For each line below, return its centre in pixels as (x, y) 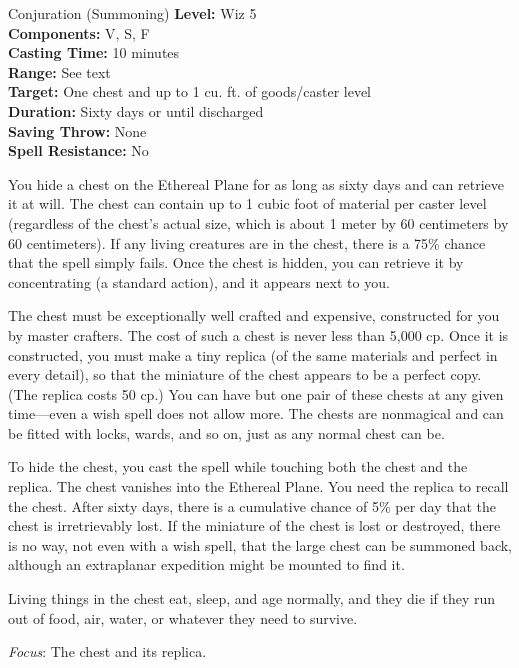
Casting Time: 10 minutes (94, 52)
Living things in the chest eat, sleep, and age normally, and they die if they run (252, 598)
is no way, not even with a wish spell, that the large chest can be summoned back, (260, 544)
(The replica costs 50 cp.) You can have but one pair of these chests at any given (256, 393)
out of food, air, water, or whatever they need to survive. (183, 617)
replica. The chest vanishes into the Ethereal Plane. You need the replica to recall (258, 486)
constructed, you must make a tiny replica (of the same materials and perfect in (253, 354)
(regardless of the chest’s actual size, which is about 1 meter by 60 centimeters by (258, 222)
